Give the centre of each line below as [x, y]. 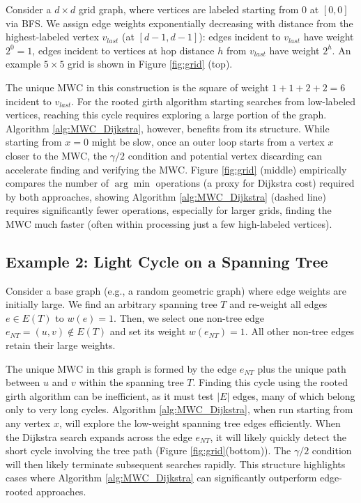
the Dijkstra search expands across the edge [99, 436]
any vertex [28, 423]
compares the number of [57, 183]
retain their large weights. [61, 345]
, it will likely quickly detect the [278, 436]
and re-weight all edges [278, 304]
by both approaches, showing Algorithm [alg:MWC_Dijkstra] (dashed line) [166, 196]
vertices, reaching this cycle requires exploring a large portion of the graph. [166, 115]
